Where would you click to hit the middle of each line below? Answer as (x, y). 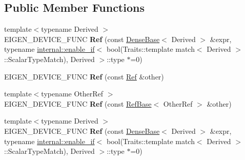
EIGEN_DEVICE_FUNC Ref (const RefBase (78, 103)
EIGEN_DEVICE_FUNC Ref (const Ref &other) (84, 76)
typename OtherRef (72, 94)
